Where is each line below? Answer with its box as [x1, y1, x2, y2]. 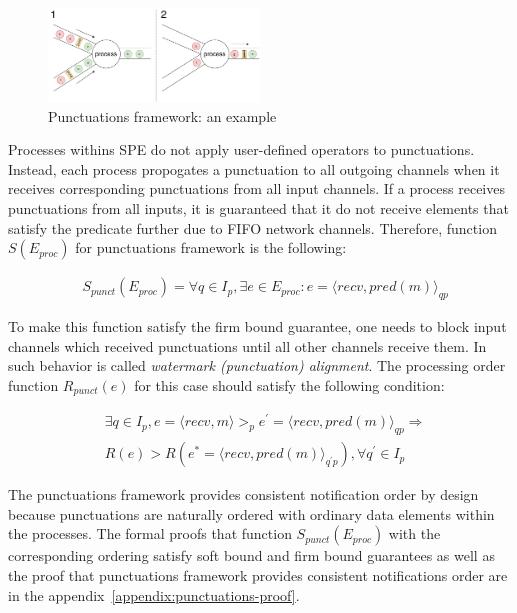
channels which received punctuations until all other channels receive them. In [8, 335, 487, 356]
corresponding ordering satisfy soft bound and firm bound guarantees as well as [8, 545, 495, 566]
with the [388, 523, 441, 544]
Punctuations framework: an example [48, 105, 277, 126]
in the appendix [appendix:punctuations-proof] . [8, 584, 300, 605]
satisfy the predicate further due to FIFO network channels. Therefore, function [8, 217, 497, 238]
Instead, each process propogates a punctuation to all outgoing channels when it [8, 158, 500, 179]
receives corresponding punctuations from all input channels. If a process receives [8, 178, 505, 199]
